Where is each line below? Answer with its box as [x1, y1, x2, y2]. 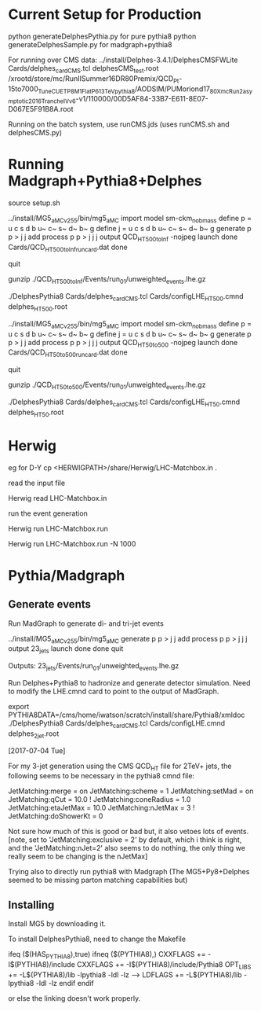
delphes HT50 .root [8, 407, 64, 418]
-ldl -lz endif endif [35, 978, 94, 987]
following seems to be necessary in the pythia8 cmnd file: [8, 771, 194, 781]
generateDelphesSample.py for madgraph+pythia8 [8, 39, 172, 49]
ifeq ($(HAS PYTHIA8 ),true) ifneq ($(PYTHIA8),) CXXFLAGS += [8, 950, 206, 961]
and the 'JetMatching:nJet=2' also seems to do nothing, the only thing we [8, 844, 245, 853]
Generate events [8, 597, 92, 611]
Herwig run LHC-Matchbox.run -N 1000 [8, 539, 136, 548]
